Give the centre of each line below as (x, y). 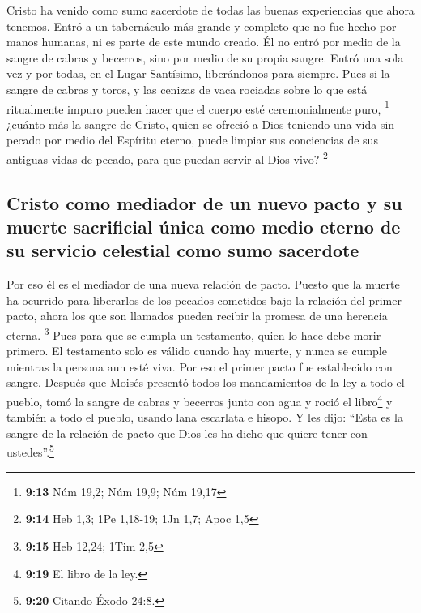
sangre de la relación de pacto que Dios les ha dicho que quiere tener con (187, 433)
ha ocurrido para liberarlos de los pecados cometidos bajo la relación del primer (204, 300)
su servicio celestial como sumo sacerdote (183, 250)
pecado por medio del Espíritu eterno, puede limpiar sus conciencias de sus (192, 140)
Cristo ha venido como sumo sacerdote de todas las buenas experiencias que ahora (210, 10)
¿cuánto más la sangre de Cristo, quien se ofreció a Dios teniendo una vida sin (201, 124)
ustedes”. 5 (30, 451)
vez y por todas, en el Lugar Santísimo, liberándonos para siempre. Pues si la (198, 73)
